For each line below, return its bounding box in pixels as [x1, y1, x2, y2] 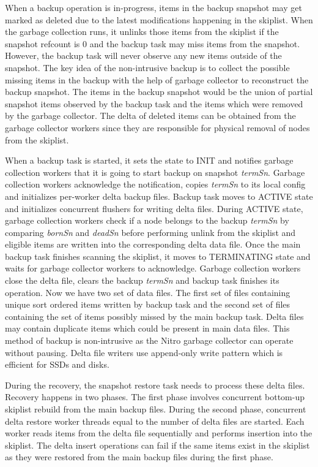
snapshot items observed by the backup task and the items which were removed [5, 97, 303, 110]
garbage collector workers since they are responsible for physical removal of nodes [5, 121, 310, 134]
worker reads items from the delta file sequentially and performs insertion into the [5, 427, 312, 439]
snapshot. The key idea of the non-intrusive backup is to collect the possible [5, 61, 290, 74]
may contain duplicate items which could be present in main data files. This [5, 322, 290, 335]
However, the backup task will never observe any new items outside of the [5, 49, 282, 62]
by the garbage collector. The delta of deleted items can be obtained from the [5, 109, 296, 122]
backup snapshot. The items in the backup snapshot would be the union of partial [5, 85, 313, 98]
